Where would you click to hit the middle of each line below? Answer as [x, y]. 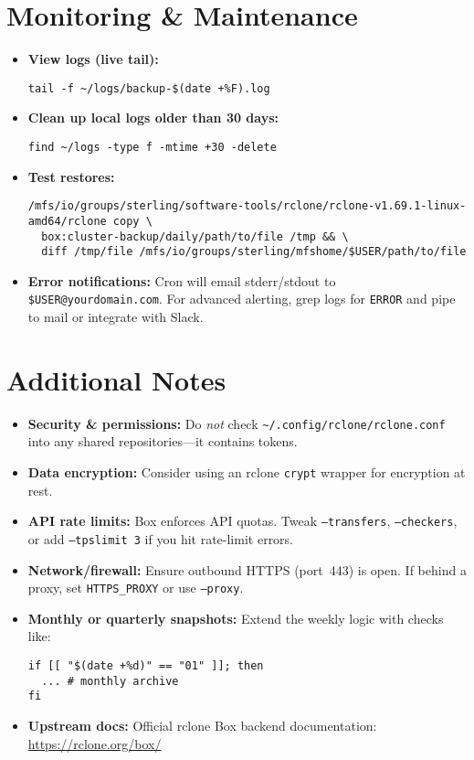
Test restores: [71, 176]
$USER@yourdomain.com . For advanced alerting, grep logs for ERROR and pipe [242, 299]
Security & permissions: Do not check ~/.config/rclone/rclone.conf [237, 423]
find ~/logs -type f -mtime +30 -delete [152, 147]
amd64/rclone [67, 221]
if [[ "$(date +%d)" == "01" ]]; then [146, 666]
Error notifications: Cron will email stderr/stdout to [182, 280]
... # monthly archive [110, 681]
